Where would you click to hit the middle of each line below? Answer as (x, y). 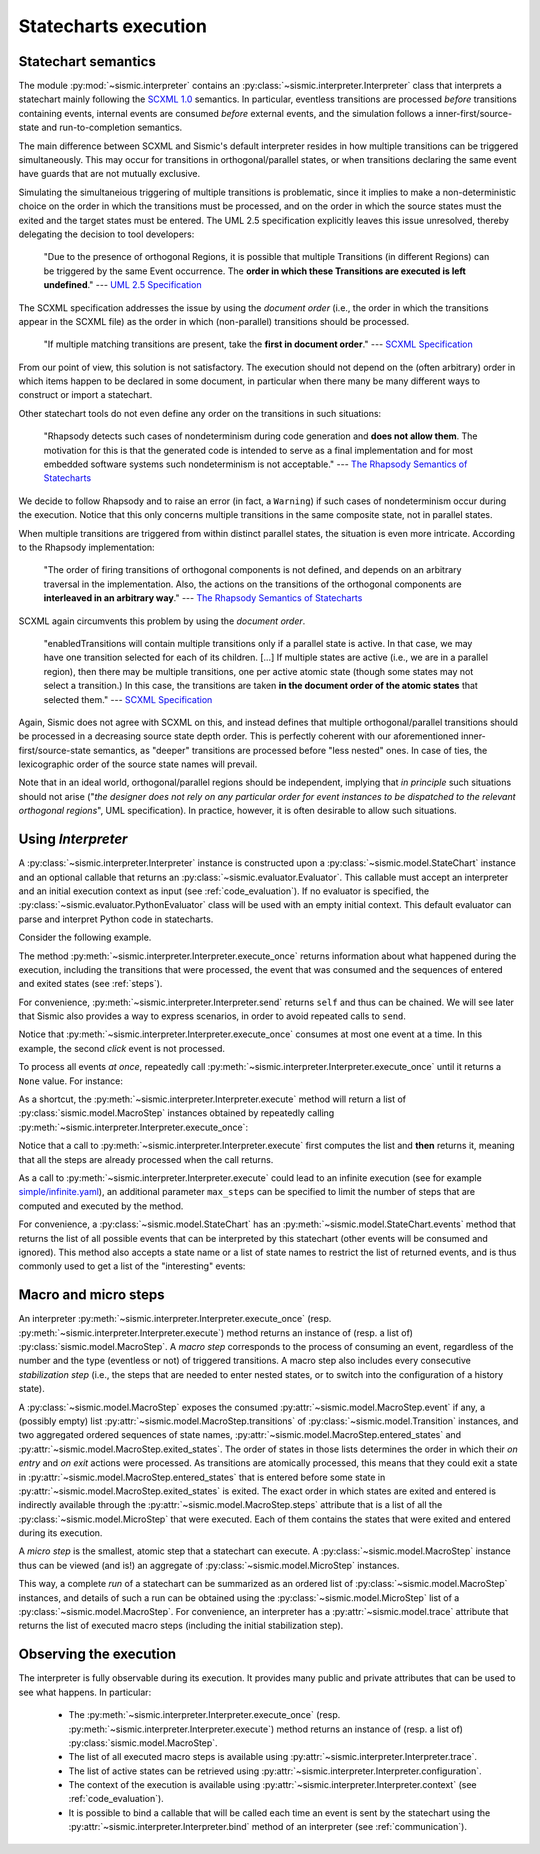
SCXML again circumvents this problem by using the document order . (162, 621)
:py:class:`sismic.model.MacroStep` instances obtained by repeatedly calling (176, 1113)
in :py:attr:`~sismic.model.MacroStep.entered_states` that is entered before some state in (202, 1477)
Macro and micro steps (91, 1295)
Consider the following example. (85, 937)
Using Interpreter (73, 839)
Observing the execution (97, 1654)
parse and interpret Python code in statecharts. (116, 919)
